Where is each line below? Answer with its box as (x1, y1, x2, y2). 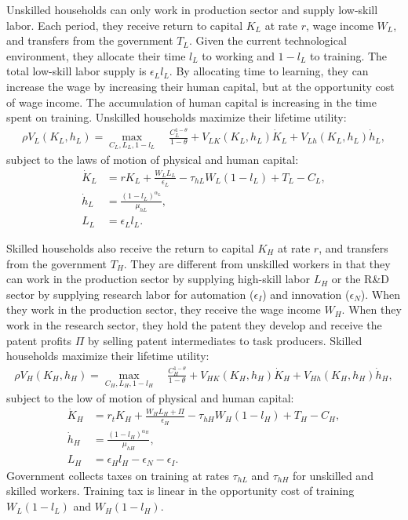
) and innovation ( (262, 285, 350, 302)
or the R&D (331, 271, 389, 287)
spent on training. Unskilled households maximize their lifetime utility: (6, 109, 347, 125)
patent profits (6, 332, 71, 348)
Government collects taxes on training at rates (6, 467, 229, 483)
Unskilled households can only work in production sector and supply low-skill (6, 2, 378, 17)
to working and (202, 47, 275, 64)
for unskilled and (293, 467, 373, 483)
